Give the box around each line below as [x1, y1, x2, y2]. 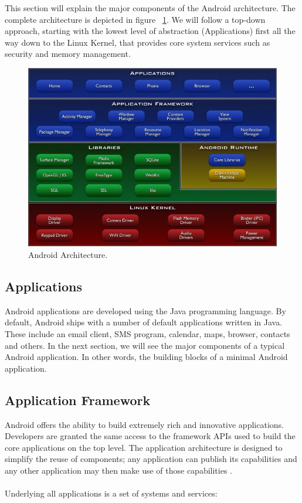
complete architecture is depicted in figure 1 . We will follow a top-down [5, 13, 266, 25]
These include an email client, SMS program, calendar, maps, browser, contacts [5, 328, 290, 340]
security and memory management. [5, 47, 131, 60]
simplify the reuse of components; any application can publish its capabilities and [5, 453, 297, 465]
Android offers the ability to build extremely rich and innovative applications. [5, 418, 284, 430]
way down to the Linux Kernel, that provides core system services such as [5, 36, 270, 48]
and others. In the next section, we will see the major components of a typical [5, 339, 285, 351]
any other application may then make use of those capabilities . [5, 464, 232, 476]
